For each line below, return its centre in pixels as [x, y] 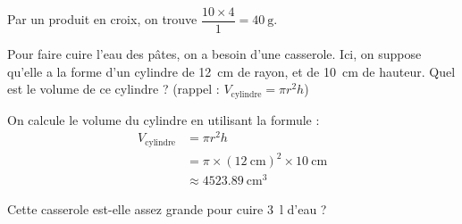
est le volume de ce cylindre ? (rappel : [113, 89]
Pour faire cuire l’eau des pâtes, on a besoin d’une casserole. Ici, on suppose [214, 54]
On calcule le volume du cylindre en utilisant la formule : [164, 119]
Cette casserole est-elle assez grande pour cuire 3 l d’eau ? [167, 208]
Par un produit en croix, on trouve [102, 19]
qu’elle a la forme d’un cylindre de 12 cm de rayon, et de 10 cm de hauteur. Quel [231, 71]
